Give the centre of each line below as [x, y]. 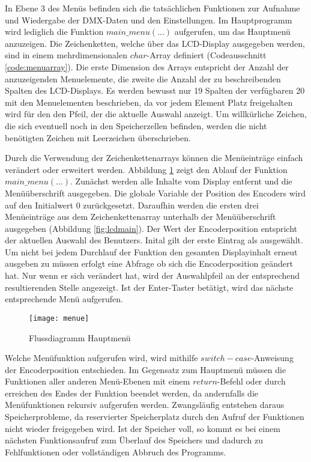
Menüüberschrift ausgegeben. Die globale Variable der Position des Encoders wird [155, 193]
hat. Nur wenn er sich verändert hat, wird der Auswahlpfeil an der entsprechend [152, 275]
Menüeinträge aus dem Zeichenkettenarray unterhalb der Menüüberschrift [140, 217]
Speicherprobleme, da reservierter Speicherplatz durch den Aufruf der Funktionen [155, 417]
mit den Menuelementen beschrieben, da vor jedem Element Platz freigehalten [149, 102]
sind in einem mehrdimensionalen [66, 55]
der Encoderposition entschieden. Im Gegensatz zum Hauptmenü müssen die [146, 369]
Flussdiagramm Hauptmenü [80, 337]
